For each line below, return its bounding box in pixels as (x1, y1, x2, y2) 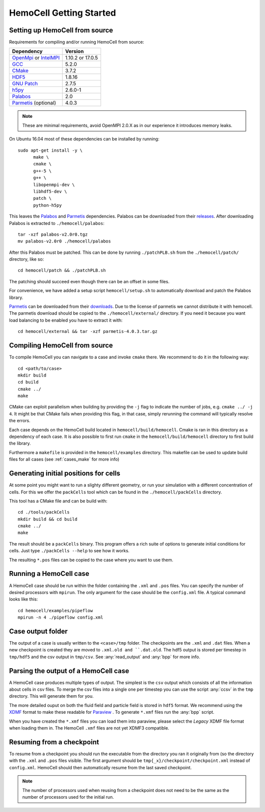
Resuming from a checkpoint (9, 738, 99, 746)
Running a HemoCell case (9, 569, 89, 578)
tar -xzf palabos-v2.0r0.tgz (18, 231, 88, 237)
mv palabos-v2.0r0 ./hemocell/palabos (18, 239, 111, 244)
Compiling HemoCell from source (9, 341, 113, 350)
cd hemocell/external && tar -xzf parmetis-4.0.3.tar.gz (18, 329, 158, 334)
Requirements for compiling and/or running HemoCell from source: (9, 39, 144, 45)
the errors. (9, 418, 30, 424)
